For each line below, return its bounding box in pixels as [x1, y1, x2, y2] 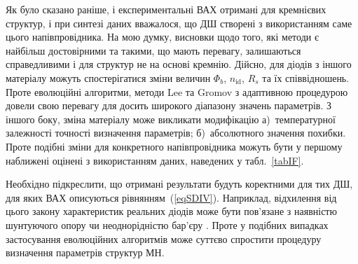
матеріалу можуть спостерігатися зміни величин [6, 70, 211, 85]
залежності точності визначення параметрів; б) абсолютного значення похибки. [6, 125, 346, 140]
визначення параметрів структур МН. [6, 245, 165, 260]
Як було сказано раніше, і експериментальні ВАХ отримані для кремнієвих [6, 2, 326, 16]
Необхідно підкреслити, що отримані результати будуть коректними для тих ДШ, [6, 176, 353, 191]
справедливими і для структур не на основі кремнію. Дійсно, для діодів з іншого [6, 57, 352, 71]
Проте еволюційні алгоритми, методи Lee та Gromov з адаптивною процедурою [6, 84, 348, 99]
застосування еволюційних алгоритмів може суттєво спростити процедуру [6, 231, 322, 246]
